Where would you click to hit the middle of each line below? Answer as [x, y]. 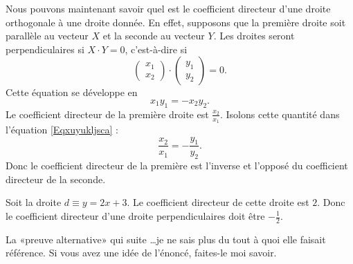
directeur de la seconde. [56, 179]
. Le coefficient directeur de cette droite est [218, 202]
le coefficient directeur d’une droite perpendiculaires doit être [135, 216]
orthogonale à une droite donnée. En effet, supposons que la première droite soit [176, 22]
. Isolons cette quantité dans [280, 114]
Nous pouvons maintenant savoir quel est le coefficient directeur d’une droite [168, 8]
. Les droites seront [254, 36]
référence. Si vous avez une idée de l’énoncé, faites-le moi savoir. [141, 253]
